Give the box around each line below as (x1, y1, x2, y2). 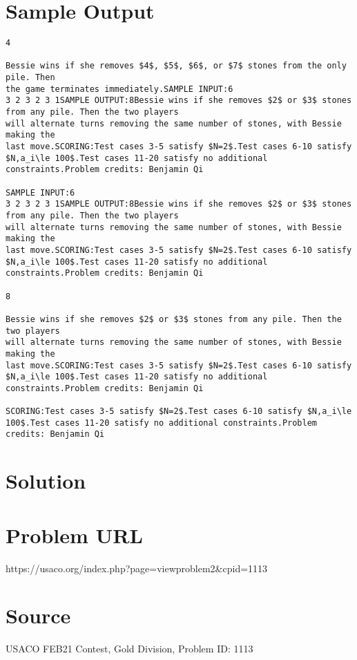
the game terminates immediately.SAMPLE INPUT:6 (6, 84, 233, 94)
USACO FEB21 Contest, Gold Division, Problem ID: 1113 (6, 641, 253, 656)
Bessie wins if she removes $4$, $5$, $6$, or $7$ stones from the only (6, 61, 347, 71)
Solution (6, 466, 86, 495)
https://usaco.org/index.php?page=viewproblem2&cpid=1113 (6, 560, 268, 575)
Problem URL (6, 520, 143, 549)
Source (6, 601, 71, 630)
